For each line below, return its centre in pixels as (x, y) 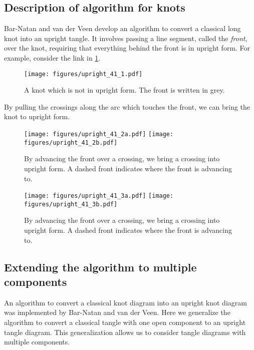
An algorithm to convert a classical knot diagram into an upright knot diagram (125, 302)
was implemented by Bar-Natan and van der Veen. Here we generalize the (117, 312)
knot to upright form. (37, 116)
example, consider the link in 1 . (52, 57)
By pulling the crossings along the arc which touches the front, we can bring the (127, 106)
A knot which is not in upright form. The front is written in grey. (124, 90)
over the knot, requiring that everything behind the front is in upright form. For (127, 48)
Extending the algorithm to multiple (100, 267)
